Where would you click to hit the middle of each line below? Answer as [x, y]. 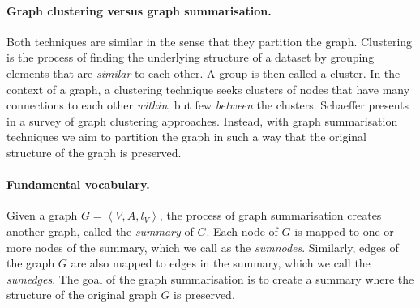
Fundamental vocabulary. [78, 184]
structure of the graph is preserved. [94, 152]
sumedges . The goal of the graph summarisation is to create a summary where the [210, 278]
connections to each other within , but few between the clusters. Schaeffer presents [208, 105]
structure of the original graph [82, 295]
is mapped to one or [344, 231]
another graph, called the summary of [100, 231]
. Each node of [242, 231]
